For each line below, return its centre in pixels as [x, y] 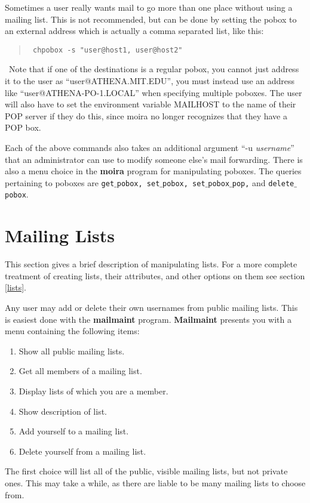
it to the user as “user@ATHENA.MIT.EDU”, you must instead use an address [150, 81]
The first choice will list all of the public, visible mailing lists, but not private [146, 471]
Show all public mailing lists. [72, 351]
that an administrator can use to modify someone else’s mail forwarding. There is [154, 159]
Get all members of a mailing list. [80, 371]
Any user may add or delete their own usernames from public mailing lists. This [151, 307]
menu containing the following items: [72, 331]
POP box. [23, 127]
